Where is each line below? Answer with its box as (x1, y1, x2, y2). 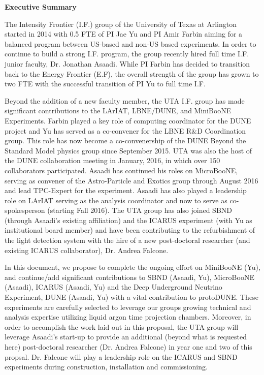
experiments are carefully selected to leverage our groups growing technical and (5, 301, 251, 312)
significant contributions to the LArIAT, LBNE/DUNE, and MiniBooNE (5, 105, 232, 116)
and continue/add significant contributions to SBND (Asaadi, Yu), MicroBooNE (5, 271, 254, 282)
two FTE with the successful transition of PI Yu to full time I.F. (5, 78, 206, 89)
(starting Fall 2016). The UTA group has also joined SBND (47, 205, 233, 215)
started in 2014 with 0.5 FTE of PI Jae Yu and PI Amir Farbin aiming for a (5, 28, 243, 39)
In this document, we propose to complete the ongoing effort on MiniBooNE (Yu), (5, 262, 260, 272)
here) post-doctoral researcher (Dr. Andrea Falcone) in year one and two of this (5, 341, 252, 352)
